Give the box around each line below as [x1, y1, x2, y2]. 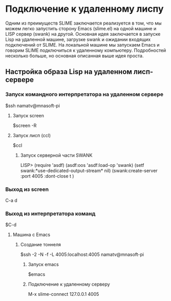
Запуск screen [12, 112, 45, 118]
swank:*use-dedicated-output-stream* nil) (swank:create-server [20, 167, 158, 174]
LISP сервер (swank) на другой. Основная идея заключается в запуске [5, 31, 161, 37]
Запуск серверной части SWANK [20, 152, 93, 158]
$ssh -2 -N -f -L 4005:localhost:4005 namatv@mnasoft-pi [20, 251, 144, 257]
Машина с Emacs [12, 231, 50, 238]
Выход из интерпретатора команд [5, 210, 96, 217]
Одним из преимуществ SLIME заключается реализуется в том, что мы [5, 20, 162, 26]
